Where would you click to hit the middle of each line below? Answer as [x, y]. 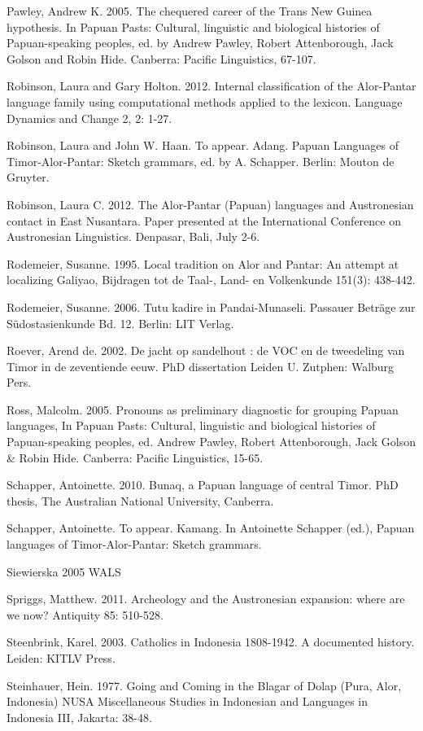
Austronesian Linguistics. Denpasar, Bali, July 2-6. [133, 236]
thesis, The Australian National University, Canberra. [140, 500]
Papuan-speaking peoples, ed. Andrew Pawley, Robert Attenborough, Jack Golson [211, 442]
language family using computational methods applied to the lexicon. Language [205, 101]
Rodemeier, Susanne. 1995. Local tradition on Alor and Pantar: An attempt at [203, 263]
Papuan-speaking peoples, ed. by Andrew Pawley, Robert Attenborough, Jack [200, 43]
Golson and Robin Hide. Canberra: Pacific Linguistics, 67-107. [161, 58]
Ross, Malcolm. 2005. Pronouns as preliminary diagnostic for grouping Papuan [203, 409]
